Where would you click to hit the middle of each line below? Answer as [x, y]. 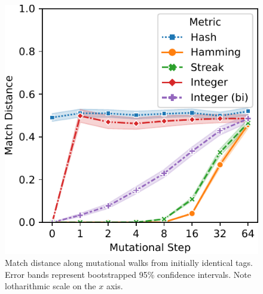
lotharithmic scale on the [51, 286]
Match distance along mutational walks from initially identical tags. [129, 262]
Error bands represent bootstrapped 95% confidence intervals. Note [128, 274]
